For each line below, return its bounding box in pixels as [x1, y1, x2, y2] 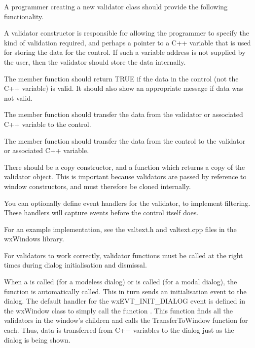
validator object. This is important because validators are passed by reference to [4, 171, 247, 182]
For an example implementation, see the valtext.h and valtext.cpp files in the [4, 224, 237, 234]
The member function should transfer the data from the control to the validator [4, 135, 246, 146]
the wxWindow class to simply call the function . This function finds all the [4, 305, 233, 315]
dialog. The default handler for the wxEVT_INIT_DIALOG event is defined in [4, 296, 245, 306]
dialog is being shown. [4, 334, 71, 345]
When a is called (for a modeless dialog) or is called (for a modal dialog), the [4, 276, 237, 287]
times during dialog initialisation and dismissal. [4, 260, 147, 270]
